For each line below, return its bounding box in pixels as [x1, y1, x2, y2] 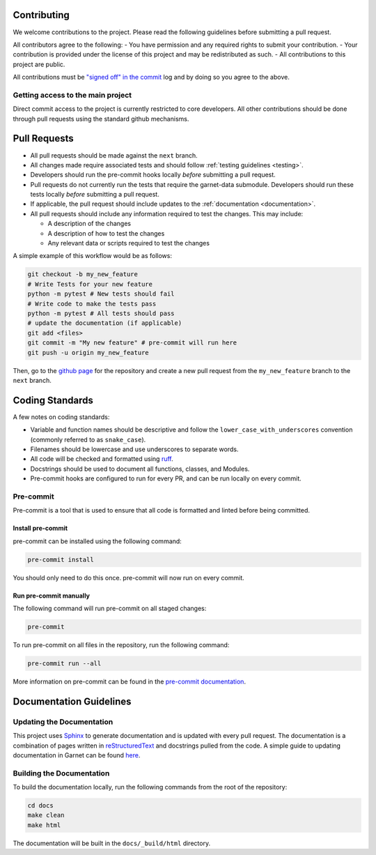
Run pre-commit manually [13, 591, 91, 600]
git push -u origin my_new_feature [27, 349, 149, 356]
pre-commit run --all [27, 660, 102, 667]
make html [27, 821, 61, 829]
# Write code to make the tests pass [27, 300, 157, 308]
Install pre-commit [13, 524, 68, 533]
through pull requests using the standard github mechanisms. [13, 114, 189, 123]
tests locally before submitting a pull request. [30, 190, 159, 199]
